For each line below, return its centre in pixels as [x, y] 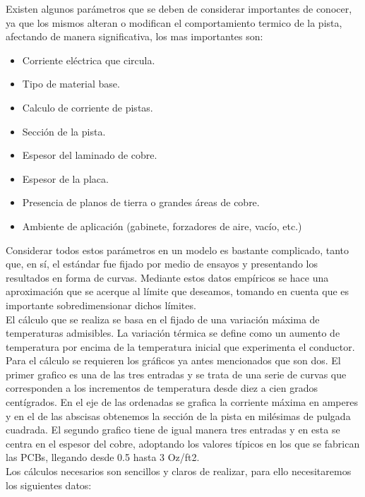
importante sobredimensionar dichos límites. [101, 305]
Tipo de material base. [71, 84]
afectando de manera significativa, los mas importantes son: [134, 36]
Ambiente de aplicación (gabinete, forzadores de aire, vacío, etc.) [162, 226]
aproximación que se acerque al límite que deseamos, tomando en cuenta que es [178, 291]
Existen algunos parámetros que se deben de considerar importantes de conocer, [179, 8]
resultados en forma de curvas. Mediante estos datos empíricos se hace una [167, 277]
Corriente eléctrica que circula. [89, 60]
